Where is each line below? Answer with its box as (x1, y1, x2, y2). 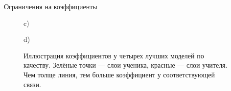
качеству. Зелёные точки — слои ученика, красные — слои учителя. (23, 60, 228, 70)
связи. (23, 79, 41, 89)
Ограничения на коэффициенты (4, 1, 97, 11)
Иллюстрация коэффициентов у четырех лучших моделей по (23, 50, 204, 60)
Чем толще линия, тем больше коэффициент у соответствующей (23, 69, 215, 79)
